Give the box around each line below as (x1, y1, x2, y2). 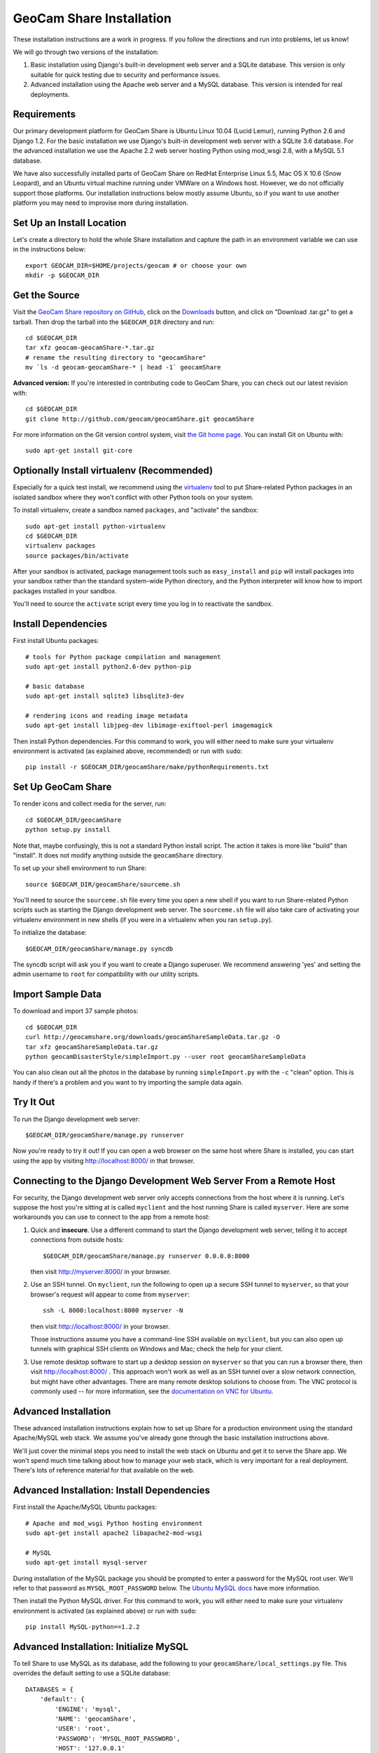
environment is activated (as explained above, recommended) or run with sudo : (13, 747, 243, 755)
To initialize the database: (13, 928, 87, 937)
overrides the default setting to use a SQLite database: (13, 1669, 171, 1677)
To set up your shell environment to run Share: (13, 864, 147, 872)
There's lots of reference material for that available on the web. (13, 1466, 195, 1475)
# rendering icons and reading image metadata (25, 712, 188, 719)
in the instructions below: (13, 245, 86, 254)
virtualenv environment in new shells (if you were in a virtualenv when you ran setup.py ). (13, 915, 273, 923)
